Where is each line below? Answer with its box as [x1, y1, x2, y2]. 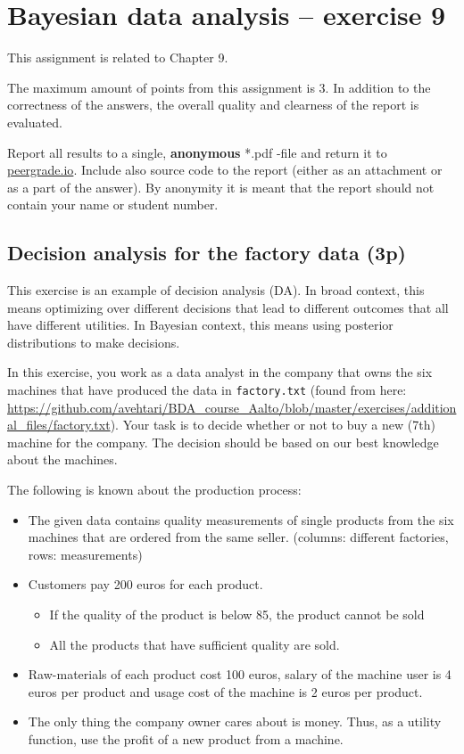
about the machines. [7, 450, 118, 469]
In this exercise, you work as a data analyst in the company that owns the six [7, 363, 433, 381]
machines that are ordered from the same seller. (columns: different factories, [28, 528, 449, 546]
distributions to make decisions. [7, 332, 180, 351]
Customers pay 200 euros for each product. [28, 575, 263, 594]
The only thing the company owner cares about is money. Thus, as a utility [28, 712, 442, 731]
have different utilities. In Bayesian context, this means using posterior [7, 316, 394, 334]
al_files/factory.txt [7, 415, 111, 434]
